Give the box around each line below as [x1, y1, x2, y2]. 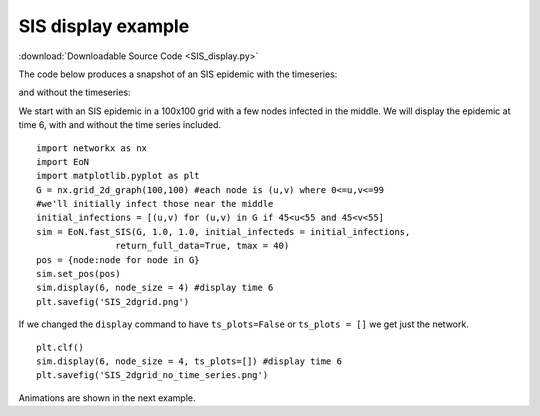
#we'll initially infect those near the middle [36, 198, 274, 210]
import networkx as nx [36, 142, 148, 154]
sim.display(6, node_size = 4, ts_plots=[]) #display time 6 [36, 355, 342, 367]
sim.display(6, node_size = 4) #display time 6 [36, 282, 274, 294]
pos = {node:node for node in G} [36, 254, 200, 265]
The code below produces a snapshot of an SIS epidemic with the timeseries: [18, 68, 338, 80]
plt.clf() [36, 341, 84, 353]
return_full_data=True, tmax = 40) [115, 240, 290, 252]
